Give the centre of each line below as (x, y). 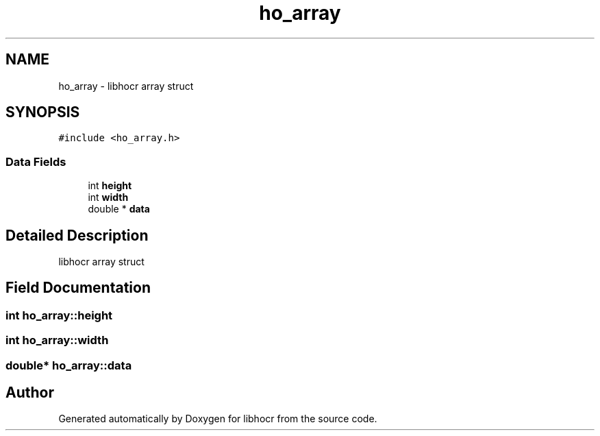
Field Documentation (78, 288)
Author (30, 393)
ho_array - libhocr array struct (126, 86)
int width (108, 197)
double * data (119, 209)
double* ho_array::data (69, 365)
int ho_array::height (59, 315)
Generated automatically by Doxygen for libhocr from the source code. (218, 419)
